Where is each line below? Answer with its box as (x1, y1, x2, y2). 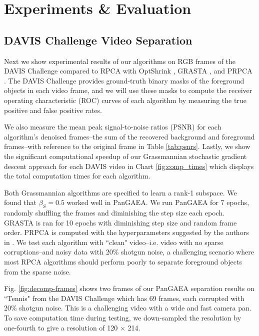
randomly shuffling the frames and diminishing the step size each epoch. (4, 207, 225, 218)
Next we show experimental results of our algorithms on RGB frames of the (4, 55, 236, 66)
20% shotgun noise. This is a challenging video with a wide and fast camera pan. (4, 302, 251, 313)
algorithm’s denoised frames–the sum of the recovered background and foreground (4, 131, 255, 141)
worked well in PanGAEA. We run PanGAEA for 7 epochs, (66, 197, 249, 207)
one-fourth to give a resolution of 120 (4, 322, 118, 332)
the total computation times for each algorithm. (4, 170, 150, 181)
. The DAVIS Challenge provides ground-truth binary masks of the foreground (4, 75, 244, 85)
